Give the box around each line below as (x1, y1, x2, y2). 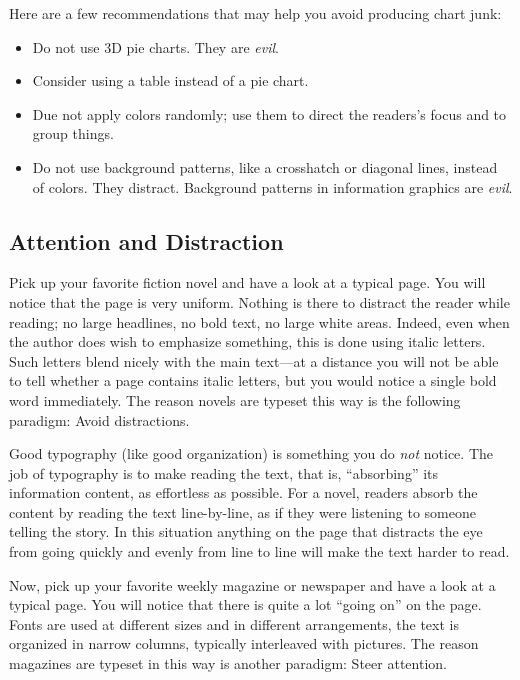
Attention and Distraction (9, 225, 284, 256)
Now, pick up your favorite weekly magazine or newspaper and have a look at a (9, 574, 496, 595)
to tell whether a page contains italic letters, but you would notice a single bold (9, 370, 497, 391)
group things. (32, 123, 114, 144)
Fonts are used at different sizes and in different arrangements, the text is (9, 613, 459, 634)
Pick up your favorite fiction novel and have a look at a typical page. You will (9, 272, 486, 293)
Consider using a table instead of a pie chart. (32, 70, 309, 91)
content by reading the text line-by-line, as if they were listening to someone (9, 501, 476, 522)
